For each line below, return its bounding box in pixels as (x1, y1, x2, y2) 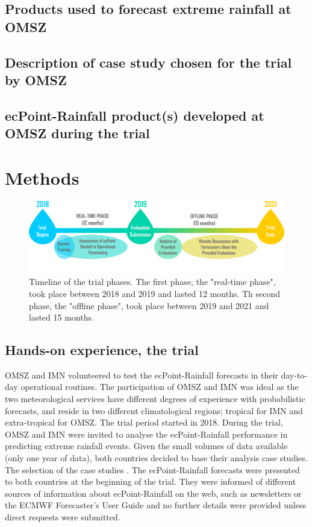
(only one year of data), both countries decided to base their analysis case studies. (5, 452, 308, 464)
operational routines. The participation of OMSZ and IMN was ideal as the (20, 380, 299, 393)
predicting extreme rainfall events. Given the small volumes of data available (5, 439, 288, 452)
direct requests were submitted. (5, 511, 120, 523)
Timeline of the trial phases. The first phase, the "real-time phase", (29, 275, 276, 288)
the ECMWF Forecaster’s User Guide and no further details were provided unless (5, 499, 306, 511)
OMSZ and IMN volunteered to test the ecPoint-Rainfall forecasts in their (5, 368, 278, 381)
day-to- (281, 368, 308, 381)
